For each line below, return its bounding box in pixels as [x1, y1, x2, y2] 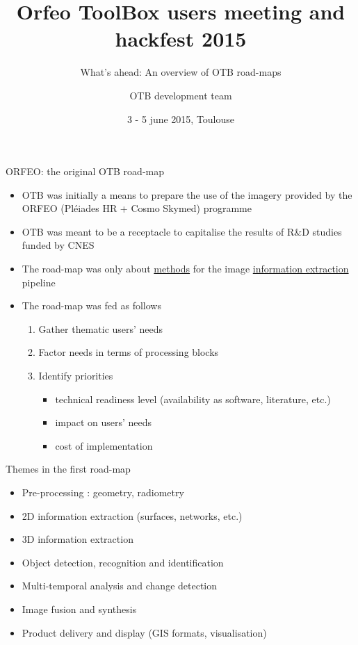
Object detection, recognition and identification [22, 555, 224, 569]
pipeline [22, 275, 56, 289]
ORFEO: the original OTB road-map [6, 164, 164, 179]
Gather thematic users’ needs [38, 321, 163, 336]
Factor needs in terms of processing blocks [38, 345, 219, 359]
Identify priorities [38, 368, 113, 383]
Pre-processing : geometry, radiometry [22, 485, 184, 499]
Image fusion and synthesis [22, 601, 137, 616]
